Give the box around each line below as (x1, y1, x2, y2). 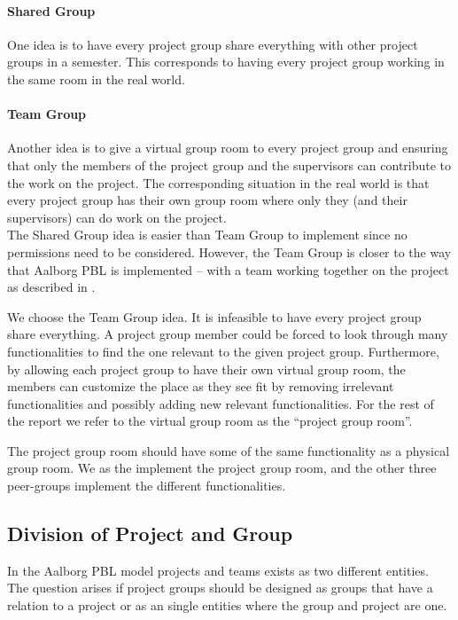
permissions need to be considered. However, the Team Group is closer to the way (7, 242, 452, 261)
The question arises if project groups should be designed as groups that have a (7, 578, 433, 597)
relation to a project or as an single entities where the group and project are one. (7, 596, 447, 615)
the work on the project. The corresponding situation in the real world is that (7, 173, 430, 192)
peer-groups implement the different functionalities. (7, 476, 286, 495)
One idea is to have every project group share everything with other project (7, 35, 418, 53)
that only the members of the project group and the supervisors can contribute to (7, 155, 452, 174)
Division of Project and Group (7, 520, 293, 547)
